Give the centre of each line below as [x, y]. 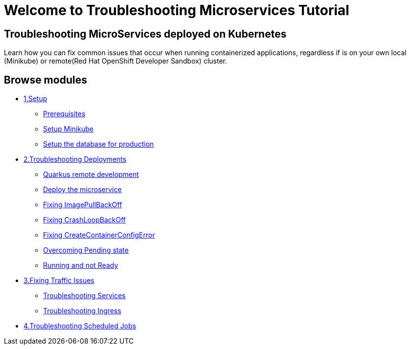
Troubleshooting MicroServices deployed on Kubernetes [145, 34]
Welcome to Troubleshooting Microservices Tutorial [177, 10]
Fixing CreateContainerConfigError [99, 235]
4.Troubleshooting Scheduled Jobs [80, 326]
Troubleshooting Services [84, 296]
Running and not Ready [81, 265]
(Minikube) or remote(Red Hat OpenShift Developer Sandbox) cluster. [115, 61]
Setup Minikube [68, 129]
